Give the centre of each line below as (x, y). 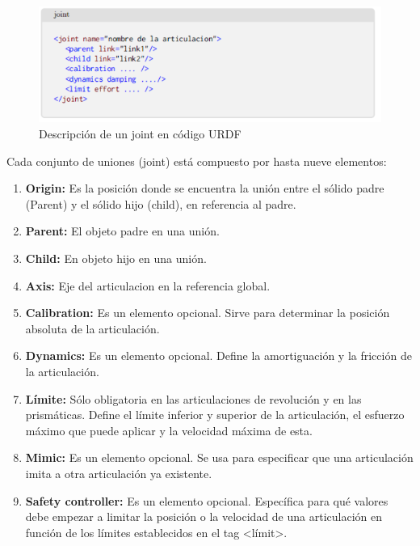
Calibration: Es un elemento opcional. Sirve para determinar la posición (208, 313)
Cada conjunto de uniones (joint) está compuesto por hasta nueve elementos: (197, 161)
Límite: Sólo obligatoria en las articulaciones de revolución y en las (193, 398)
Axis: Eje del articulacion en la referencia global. (148, 285)
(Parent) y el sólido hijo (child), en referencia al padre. (161, 203)
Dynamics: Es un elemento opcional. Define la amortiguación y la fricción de (218, 356)
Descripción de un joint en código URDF (140, 134)
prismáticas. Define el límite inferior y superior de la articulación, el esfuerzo (215, 415)
